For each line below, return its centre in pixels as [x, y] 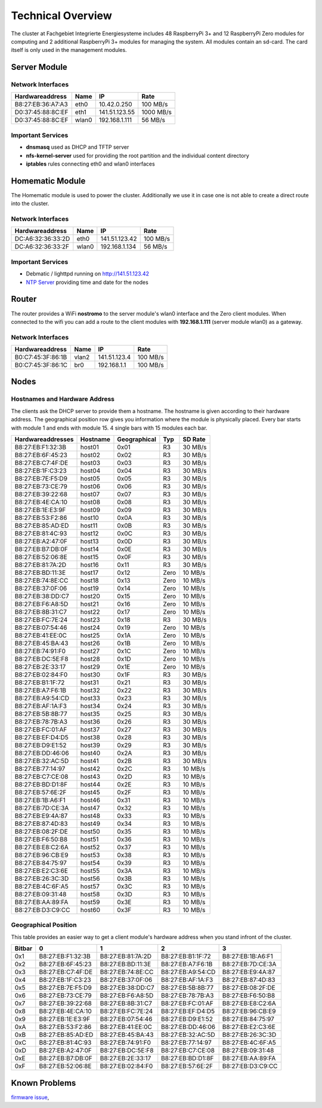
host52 [90, 847]
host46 [90, 800]
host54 [90, 862]
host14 [90, 549]
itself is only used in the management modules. [69, 50]
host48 [90, 816]
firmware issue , [30, 1097]
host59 [90, 902]
